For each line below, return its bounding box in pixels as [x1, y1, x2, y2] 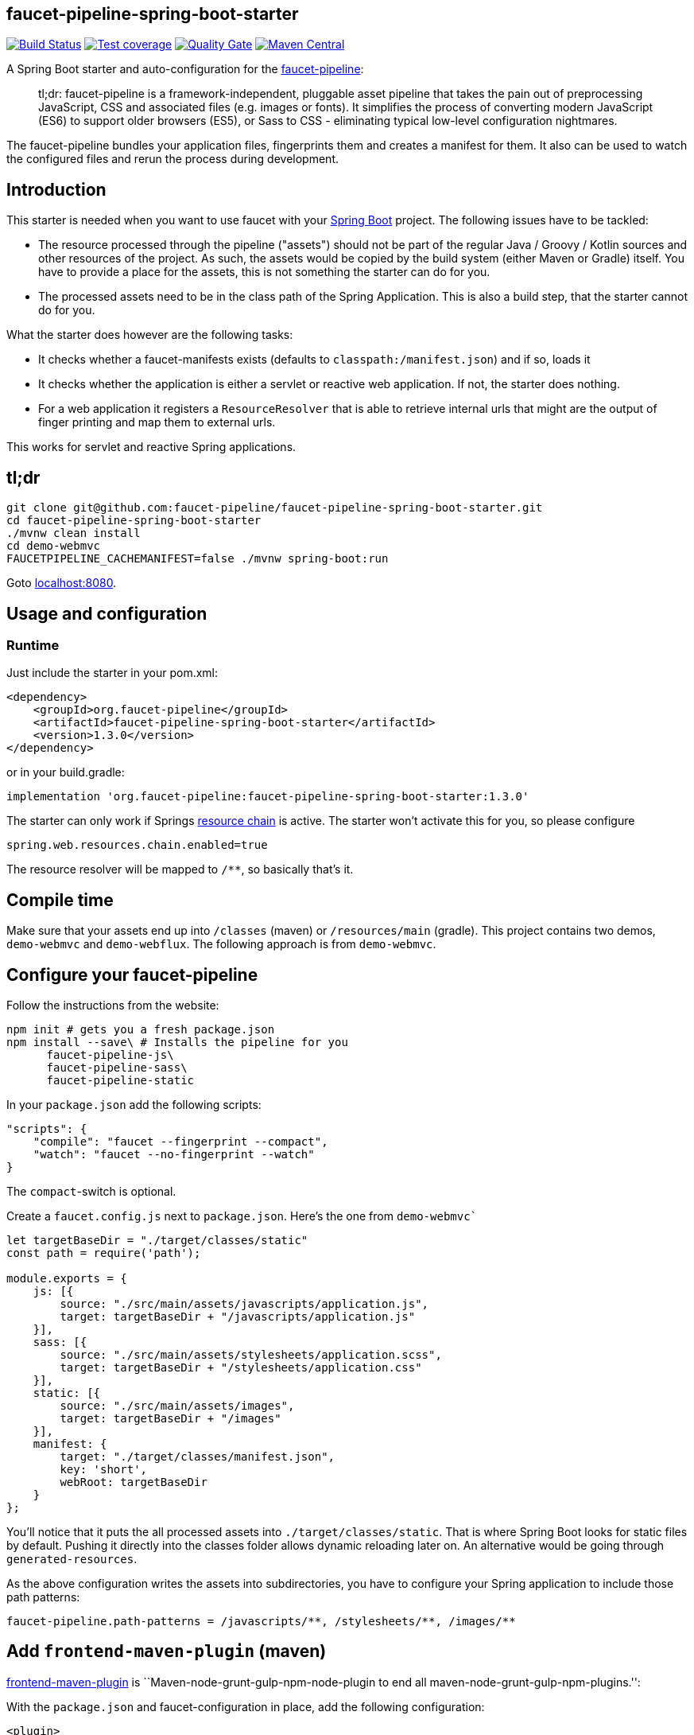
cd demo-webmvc [6, 539, 101, 553]
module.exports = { [6, 1272, 127, 1286]
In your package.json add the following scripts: [6, 1098, 262, 1112]
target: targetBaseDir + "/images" [60, 1412, 281, 1426]
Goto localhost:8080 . [6, 576, 117, 590]
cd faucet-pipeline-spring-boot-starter [6, 514, 262, 527]
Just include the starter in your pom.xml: [6, 666, 219, 680]
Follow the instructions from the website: [6, 998, 219, 1013]
